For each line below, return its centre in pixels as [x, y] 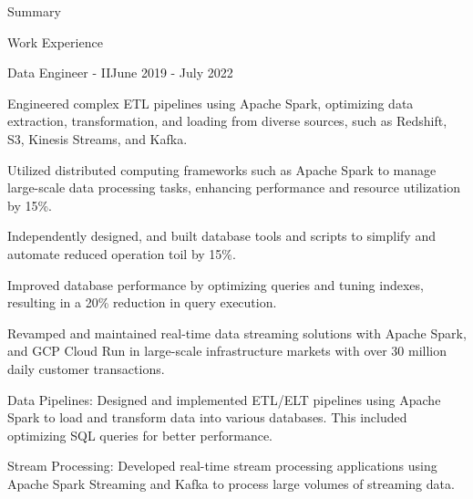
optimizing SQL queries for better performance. [140, 435]
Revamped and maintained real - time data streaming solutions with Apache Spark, [237, 333]
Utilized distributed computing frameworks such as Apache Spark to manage [222, 169]
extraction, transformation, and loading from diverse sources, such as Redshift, [227, 121]
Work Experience [55, 42]
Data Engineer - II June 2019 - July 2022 [120, 73]
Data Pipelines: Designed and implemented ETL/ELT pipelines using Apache [224, 399]
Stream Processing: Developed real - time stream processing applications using [222, 466]
